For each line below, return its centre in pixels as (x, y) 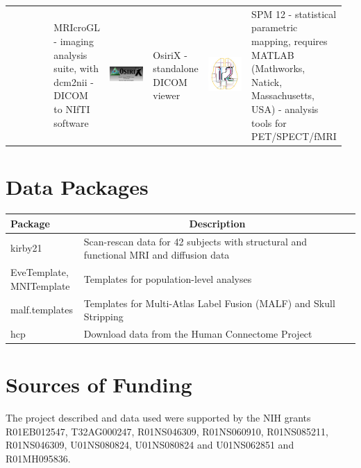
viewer (167, 95)
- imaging (74, 41)
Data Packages (77, 187)
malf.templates (42, 310)
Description (217, 223)
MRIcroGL (77, 27)
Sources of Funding (99, 384)
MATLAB (273, 54)
